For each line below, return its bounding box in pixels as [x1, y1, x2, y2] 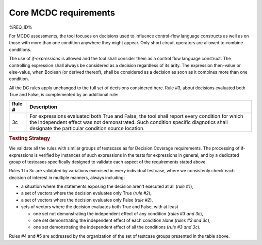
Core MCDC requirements [9, 7, 115, 18]
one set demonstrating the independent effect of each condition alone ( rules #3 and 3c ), [33, 217, 211, 223]
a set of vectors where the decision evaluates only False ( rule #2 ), [21, 197, 153, 203]
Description [29, 103, 58, 110]
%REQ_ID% [9, 24, 33, 30]
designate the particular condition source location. [29, 125, 145, 132]
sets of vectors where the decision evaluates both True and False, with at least [21, 204, 179, 210]
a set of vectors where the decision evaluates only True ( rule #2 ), [21, 190, 152, 196]
